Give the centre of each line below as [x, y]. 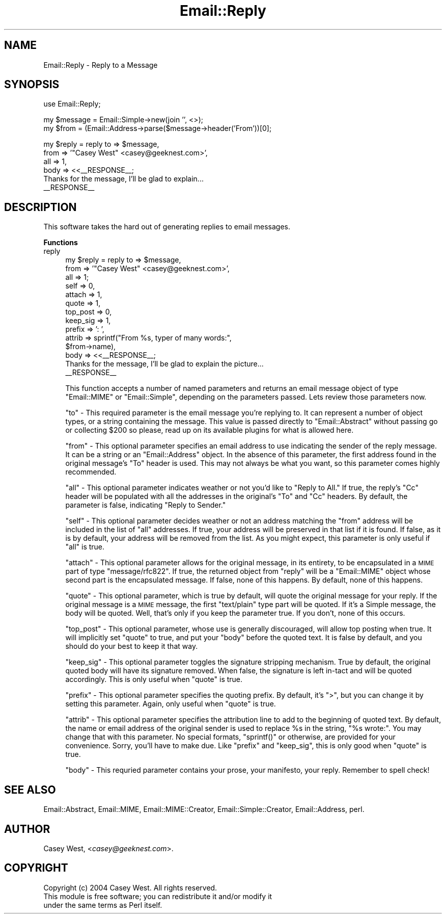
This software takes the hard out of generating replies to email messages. [167, 227]
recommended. [91, 472]
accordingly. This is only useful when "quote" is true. [154, 679]
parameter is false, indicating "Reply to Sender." [146, 505]
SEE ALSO [30, 790]
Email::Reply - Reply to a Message [101, 65]
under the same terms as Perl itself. [103, 905]
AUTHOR [27, 829]
